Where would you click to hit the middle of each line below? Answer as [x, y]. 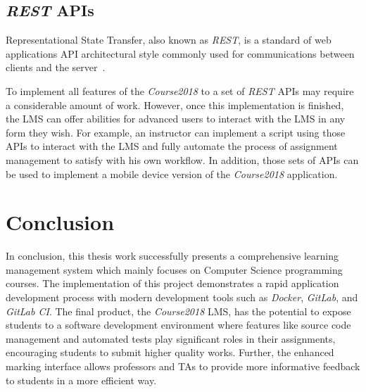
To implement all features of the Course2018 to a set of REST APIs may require [180, 90]
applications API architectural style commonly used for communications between [180, 53]
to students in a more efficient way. [81, 380]
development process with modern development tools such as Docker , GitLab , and [182, 297]
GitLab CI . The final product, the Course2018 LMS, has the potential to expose [178, 311]
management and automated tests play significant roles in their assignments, [171, 338]
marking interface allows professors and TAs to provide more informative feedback [183, 366]
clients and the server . [56, 67]
